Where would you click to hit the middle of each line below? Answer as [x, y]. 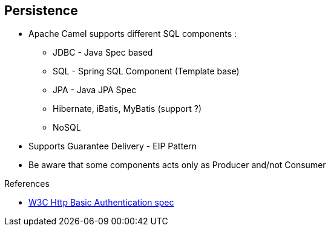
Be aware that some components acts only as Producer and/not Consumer [177, 165]
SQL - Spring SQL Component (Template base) [146, 71]
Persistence [41, 11]
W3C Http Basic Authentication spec [101, 203]
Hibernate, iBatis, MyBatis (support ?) [127, 109]
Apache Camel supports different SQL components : [133, 34]
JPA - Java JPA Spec [95, 90]
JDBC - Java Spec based [103, 53]
